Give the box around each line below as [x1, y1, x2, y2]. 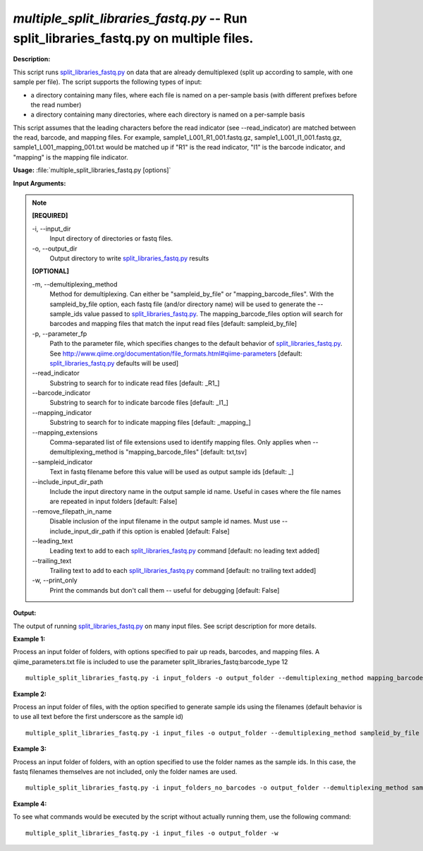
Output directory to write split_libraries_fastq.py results [49, 254, 209, 262]
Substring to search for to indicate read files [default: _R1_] [49, 378, 220, 387]
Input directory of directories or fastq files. [49, 234, 173, 243]
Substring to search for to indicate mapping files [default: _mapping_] [49, 418, 251, 427]
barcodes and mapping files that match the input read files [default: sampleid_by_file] [49, 320, 298, 328]
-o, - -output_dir [32, 244, 78, 253]
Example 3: [13, 744, 47, 753]
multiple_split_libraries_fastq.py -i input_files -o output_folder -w [25, 829, 278, 837]
